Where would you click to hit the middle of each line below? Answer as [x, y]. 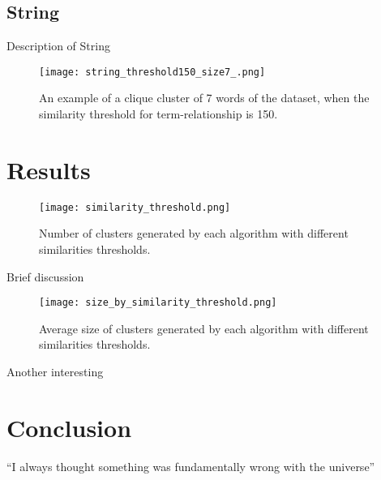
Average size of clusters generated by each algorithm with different [204, 328]
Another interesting [55, 372]
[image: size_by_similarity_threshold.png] [158, 303]
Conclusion [69, 427]
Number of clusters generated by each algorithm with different [194, 233]
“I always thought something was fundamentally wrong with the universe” [191, 466]
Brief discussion [45, 276]
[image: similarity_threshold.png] [135, 207]
